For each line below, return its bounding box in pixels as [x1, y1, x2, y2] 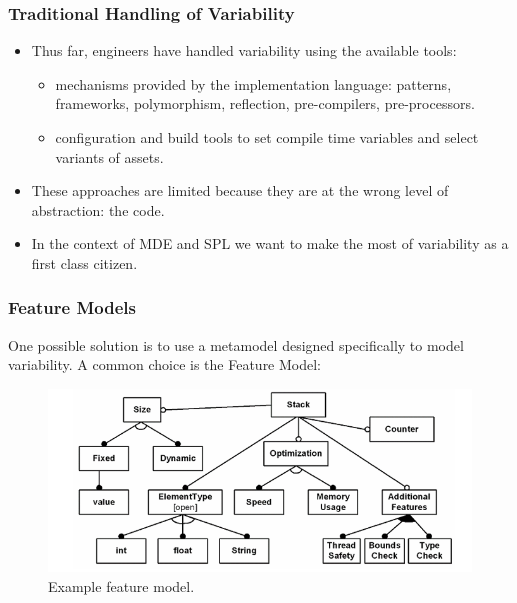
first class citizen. [31, 252, 138, 273]
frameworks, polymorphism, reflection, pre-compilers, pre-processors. [55, 93, 475, 114]
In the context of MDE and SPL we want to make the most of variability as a [31, 233, 509, 254]
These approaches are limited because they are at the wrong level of [31, 180, 449, 201]
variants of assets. [55, 146, 164, 167]
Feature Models [8, 295, 136, 320]
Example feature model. [48, 576, 195, 597]
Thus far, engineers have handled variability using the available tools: [31, 40, 457, 61]
